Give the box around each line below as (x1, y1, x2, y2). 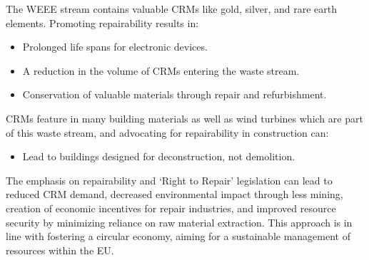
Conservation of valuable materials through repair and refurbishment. (22, 87, 327, 102)
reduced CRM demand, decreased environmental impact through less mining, (6, 187, 343, 202)
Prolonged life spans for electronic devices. (22, 39, 208, 54)
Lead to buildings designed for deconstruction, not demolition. (22, 149, 295, 164)
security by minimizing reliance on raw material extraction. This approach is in (6, 214, 353, 229)
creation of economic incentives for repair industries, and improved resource (6, 200, 336, 215)
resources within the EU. (6, 242, 114, 257)
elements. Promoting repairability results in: (6, 15, 199, 30)
